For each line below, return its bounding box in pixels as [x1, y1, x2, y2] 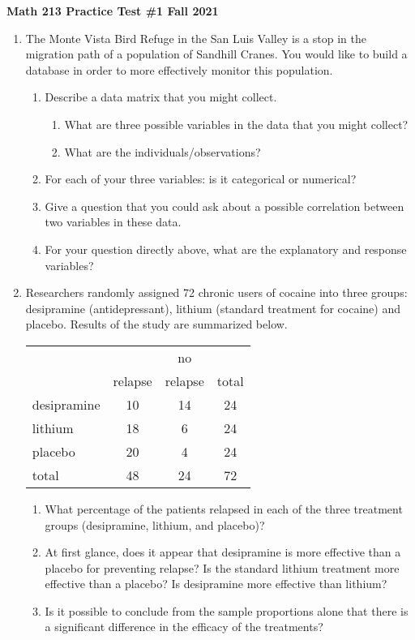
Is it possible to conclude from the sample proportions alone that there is [45, 602, 409, 619]
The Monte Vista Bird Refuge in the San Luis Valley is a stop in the [25, 29, 366, 46]
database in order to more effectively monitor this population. [25, 61, 333, 78]
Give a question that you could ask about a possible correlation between [45, 197, 404, 214]
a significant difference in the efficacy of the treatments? [45, 618, 323, 635]
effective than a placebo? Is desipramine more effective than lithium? [45, 575, 387, 592]
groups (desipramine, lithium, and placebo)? [45, 516, 265, 533]
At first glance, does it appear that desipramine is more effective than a [45, 543, 401, 561]
